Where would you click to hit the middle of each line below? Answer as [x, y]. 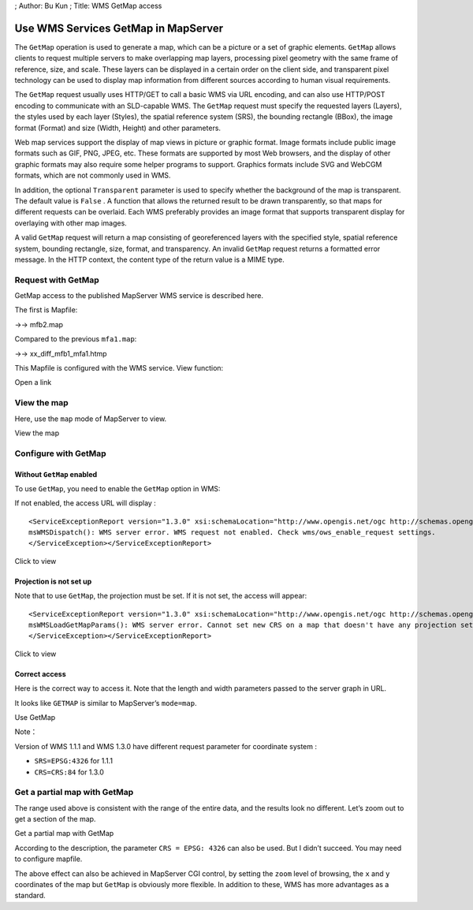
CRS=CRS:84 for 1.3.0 [69, 772]
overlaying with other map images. [71, 223]
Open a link [33, 382]
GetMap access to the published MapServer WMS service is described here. [139, 296]
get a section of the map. [55, 819]
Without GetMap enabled [56, 474]
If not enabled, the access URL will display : [86, 503]
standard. [30, 896]
